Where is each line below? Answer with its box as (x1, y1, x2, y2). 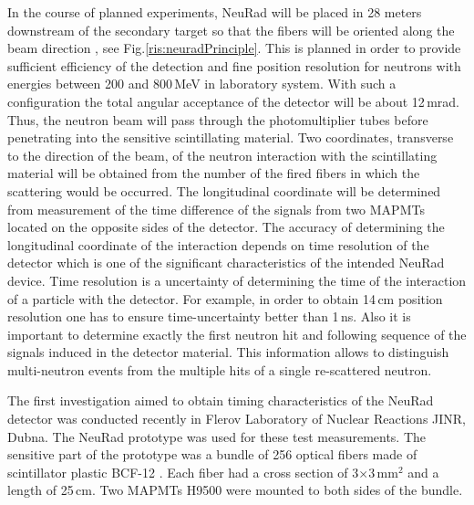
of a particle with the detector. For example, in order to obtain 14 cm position (7, 289, 443, 308)
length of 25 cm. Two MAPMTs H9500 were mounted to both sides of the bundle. (7, 480, 463, 500)
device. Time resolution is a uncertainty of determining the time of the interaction (7, 270, 467, 289)
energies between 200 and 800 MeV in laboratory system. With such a (7, 74, 397, 93)
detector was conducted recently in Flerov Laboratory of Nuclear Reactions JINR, (7, 409, 467, 428)
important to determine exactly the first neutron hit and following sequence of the (7, 324, 467, 343)
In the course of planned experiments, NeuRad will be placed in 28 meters (7, 3, 422, 21)
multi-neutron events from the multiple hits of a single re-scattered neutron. (7, 360, 432, 379)
